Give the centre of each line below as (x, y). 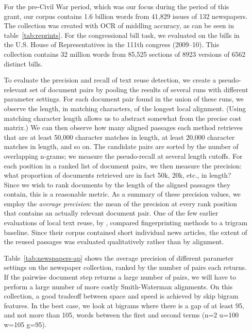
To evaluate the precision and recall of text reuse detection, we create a (110, 80)
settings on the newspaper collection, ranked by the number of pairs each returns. (125, 267)
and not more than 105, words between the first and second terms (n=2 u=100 (121, 315)
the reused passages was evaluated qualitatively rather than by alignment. (114, 241)
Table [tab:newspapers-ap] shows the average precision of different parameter (119, 258)
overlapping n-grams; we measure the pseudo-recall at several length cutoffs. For (123, 156)
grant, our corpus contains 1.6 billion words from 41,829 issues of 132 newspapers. (126, 16)
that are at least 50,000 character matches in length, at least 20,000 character (119, 137)
